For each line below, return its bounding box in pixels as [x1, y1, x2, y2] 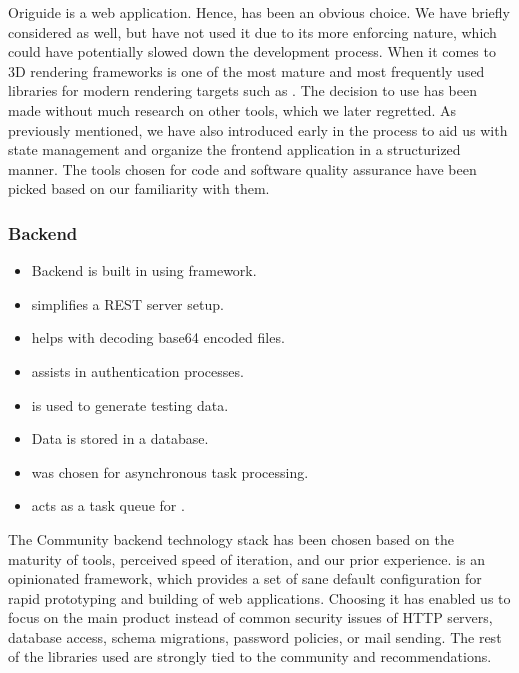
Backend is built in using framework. [31, 260, 257, 281]
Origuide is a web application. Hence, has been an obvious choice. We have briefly [8, 2, 510, 22]
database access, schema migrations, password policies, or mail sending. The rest [8, 626, 502, 647]
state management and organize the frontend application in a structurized [8, 139, 461, 160]
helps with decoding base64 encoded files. [31, 327, 285, 348]
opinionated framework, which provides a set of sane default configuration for [8, 568, 482, 589]
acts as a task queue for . [31, 495, 185, 516]
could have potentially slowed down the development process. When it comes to [8, 41, 496, 62]
